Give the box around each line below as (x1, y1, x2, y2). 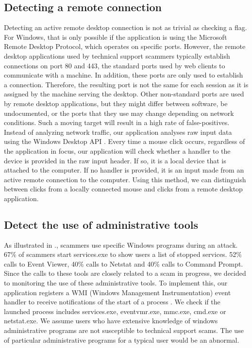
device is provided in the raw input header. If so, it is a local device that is (4, 155, 226, 165)
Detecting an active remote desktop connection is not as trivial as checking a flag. (4, 22, 247, 32)
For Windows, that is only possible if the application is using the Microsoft (4, 32, 227, 42)
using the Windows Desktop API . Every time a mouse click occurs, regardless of (4, 136, 245, 146)
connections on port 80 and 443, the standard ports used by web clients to (4, 60, 225, 70)
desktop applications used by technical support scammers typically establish (4, 50, 230, 61)
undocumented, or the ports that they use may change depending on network (4, 108, 234, 118)
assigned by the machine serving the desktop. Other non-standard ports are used (4, 89, 244, 99)
